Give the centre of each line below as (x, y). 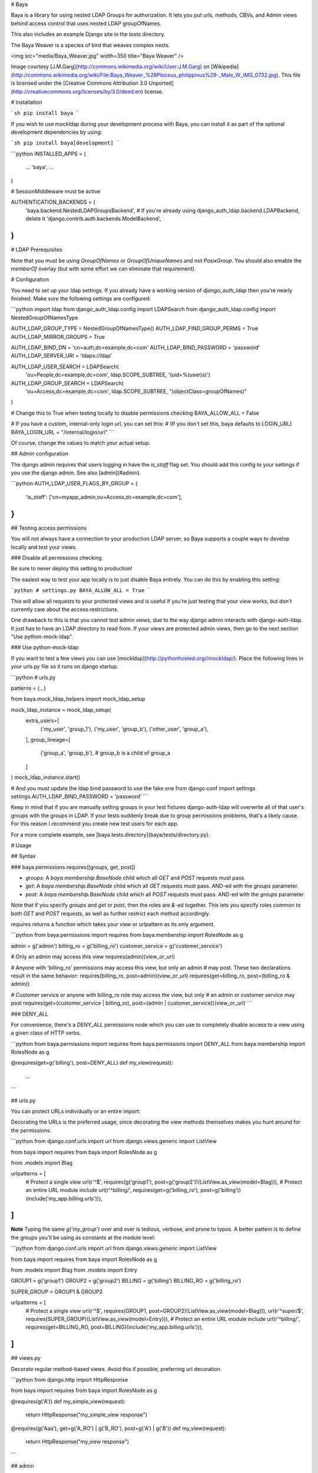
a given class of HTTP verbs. (46, 1033)
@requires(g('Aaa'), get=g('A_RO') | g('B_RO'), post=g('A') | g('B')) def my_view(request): (119, 1428)
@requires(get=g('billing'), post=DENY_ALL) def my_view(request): (92, 1063)
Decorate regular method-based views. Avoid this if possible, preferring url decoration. (116, 1369)
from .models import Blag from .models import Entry (74, 1270)
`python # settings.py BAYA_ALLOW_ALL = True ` (81, 590)
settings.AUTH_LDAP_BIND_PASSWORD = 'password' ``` (79, 796)
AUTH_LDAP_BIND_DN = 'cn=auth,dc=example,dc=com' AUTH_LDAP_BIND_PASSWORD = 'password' (135, 348)
